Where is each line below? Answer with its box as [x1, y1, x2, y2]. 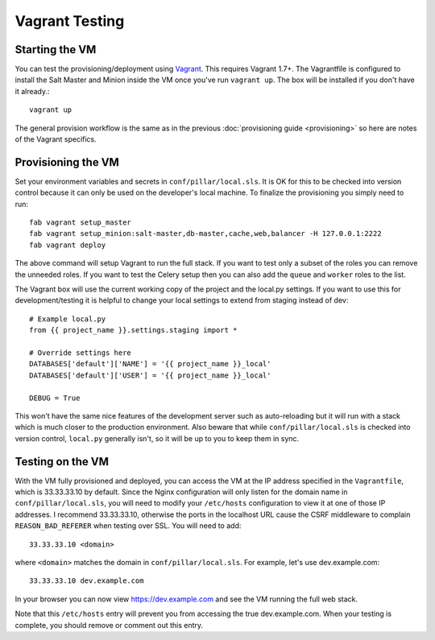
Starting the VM [14, 43, 97, 56]
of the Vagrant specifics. [14, 134, 97, 144]
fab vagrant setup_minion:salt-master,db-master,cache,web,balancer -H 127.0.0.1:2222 [29, 229, 382, 238]
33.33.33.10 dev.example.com [29, 576, 144, 585]
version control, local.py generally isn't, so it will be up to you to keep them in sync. [14, 433, 300, 443]
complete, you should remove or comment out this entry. [14, 620, 204, 630]
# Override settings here [29, 349, 132, 357]
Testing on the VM [14, 455, 109, 469]
